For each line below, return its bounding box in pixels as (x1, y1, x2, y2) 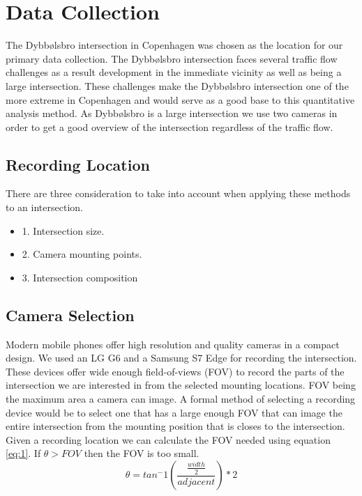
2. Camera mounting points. (22, 247, 142, 261)
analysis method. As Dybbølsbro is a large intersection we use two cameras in (6, 106, 338, 121)
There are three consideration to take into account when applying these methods (6, 186, 351, 201)
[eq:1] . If (6, 446, 41, 460)
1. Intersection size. (22, 223, 105, 238)
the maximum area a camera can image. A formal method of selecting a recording (6, 392, 356, 406)
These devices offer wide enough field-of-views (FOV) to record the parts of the (6, 364, 345, 378)
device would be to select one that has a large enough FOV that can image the (6, 405, 342, 419)
